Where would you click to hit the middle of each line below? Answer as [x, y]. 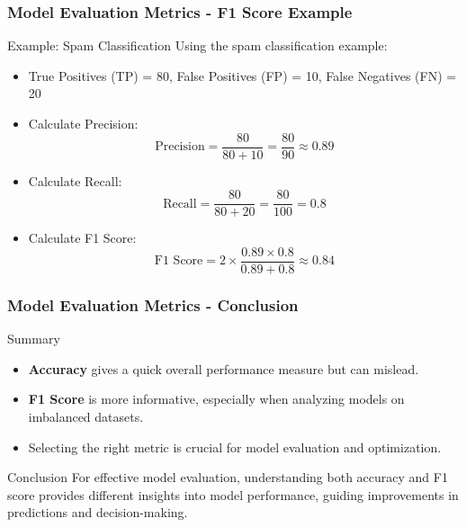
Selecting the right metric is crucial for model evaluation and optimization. [235, 447]
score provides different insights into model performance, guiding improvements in [233, 494]
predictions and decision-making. [98, 512]
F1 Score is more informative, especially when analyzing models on [216, 399]
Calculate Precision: [83, 123]
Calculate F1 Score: [82, 238]
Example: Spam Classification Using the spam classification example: [197, 45]
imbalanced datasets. [86, 416]
